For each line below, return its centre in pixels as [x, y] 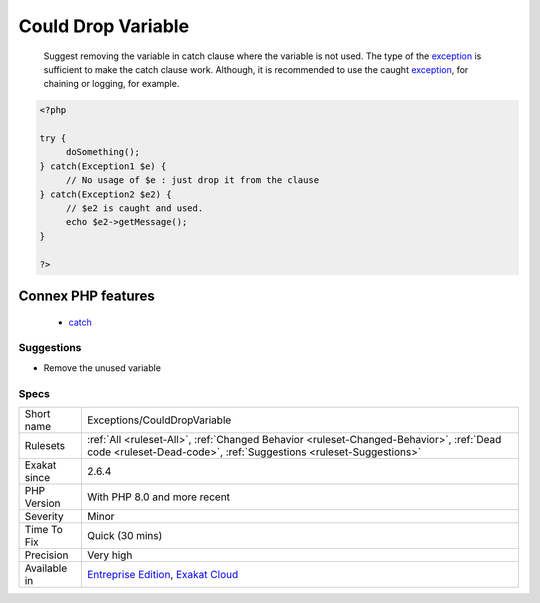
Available [46, 568]
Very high [109, 555]
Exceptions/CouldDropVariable [159, 420]
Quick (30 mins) [124, 535]
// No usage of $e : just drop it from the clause [192, 180]
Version [42, 503]
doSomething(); [102, 152]
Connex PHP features [86, 296]
